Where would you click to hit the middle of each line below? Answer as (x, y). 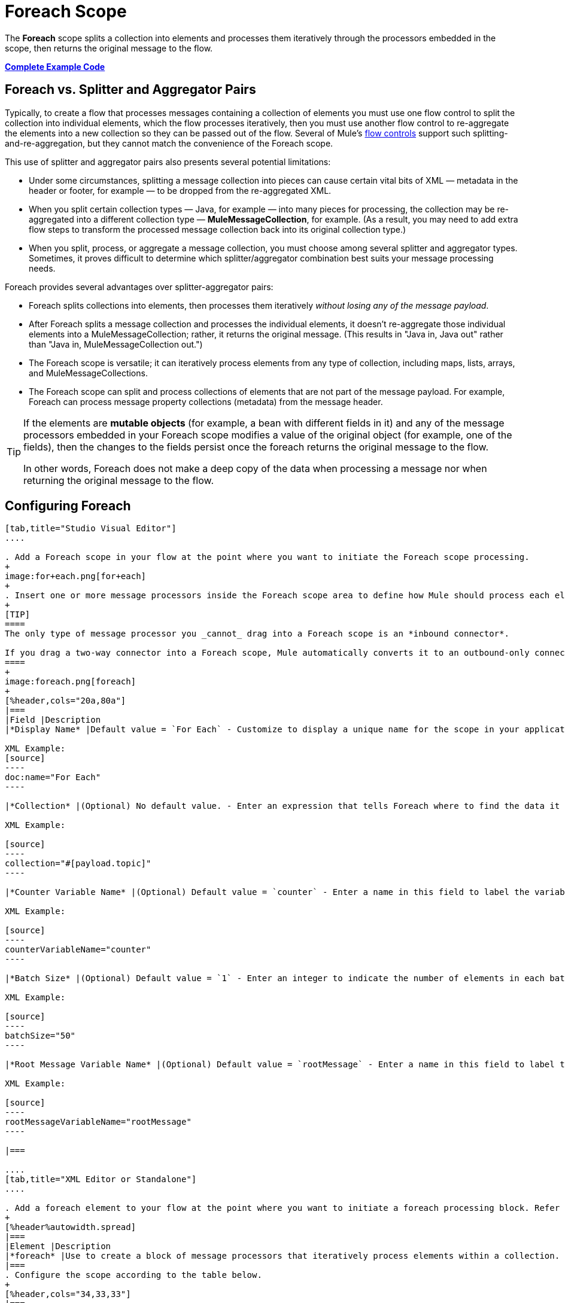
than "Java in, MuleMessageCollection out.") (116, 344)
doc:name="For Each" (53, 777)
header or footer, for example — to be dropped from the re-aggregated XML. (180, 190)
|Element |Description (58, 1246)
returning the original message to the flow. (119, 480)
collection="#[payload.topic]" (78, 864)
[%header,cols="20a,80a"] (66, 701)
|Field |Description (53, 720)
